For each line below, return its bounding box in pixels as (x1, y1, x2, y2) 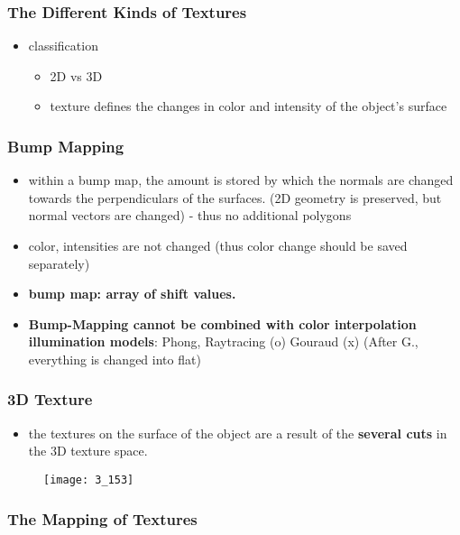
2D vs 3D (50, 66, 103, 85)
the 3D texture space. (28, 441, 148, 460)
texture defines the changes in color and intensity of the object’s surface (50, 97, 447, 115)
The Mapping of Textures (7, 507, 198, 530)
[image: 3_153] (43, 473, 134, 486)
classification (28, 36, 98, 55)
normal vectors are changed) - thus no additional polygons (28, 206, 352, 225)
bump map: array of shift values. (28, 284, 236, 303)
